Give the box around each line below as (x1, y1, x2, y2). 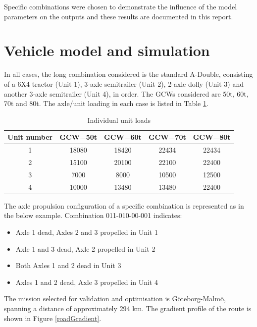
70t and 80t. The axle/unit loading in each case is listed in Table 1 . (4, 98, 208, 109)
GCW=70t (148, 132, 186, 142)
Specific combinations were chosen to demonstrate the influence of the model (4, 1, 237, 11)
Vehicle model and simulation (4, 40, 210, 60)
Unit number (7, 132, 53, 142)
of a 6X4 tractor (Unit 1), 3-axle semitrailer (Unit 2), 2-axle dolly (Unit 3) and (4, 78, 244, 89)
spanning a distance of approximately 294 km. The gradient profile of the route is (4, 303, 252, 313)
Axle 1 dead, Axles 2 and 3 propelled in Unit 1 (15, 226, 158, 237)
